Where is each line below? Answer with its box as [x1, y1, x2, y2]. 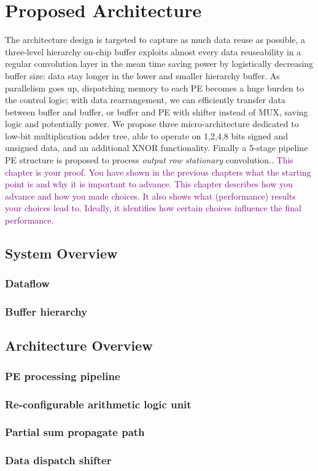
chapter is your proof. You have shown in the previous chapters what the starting [5, 165, 311, 178]
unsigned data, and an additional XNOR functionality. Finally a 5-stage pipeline [5, 141, 308, 154]
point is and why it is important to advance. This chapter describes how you [5, 177, 293, 190]
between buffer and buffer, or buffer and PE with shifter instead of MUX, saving [5, 105, 308, 118]
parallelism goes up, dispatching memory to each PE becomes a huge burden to [5, 81, 304, 94]
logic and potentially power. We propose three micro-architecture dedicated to [5, 117, 299, 130]
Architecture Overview [5, 336, 153, 355]
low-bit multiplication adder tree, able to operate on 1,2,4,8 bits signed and [5, 129, 289, 142]
